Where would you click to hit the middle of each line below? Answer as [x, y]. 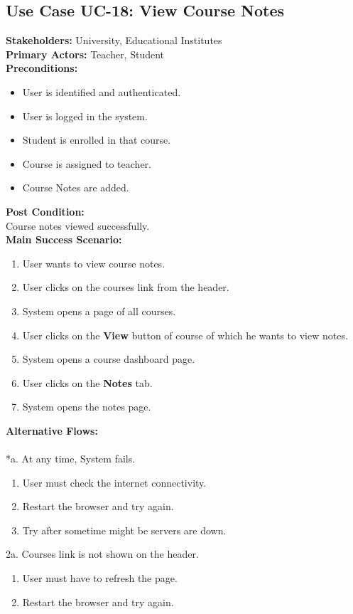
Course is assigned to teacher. [87, 163]
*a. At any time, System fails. [71, 459]
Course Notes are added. [76, 187]
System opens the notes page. [87, 407]
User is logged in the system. [85, 116]
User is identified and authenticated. [102, 91]
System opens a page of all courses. [99, 311]
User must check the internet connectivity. [114, 482]
